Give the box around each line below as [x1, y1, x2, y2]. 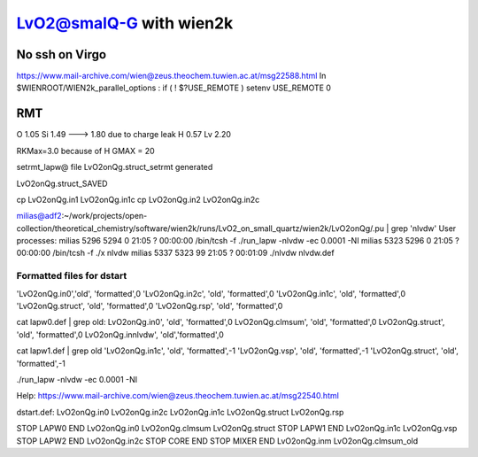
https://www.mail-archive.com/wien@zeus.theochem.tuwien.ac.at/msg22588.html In [16, 71, 327, 81]
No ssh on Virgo [16, 47, 106, 62]
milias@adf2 [16, 211, 62, 221]
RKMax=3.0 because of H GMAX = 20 [16, 145, 155, 156]
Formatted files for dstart [16, 270, 127, 283]
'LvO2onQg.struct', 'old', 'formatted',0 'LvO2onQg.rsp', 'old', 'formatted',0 [16, 301, 283, 312]
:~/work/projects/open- [61, 211, 148, 221]
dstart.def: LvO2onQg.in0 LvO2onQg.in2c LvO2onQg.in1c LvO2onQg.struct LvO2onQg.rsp [16, 407, 344, 417]
